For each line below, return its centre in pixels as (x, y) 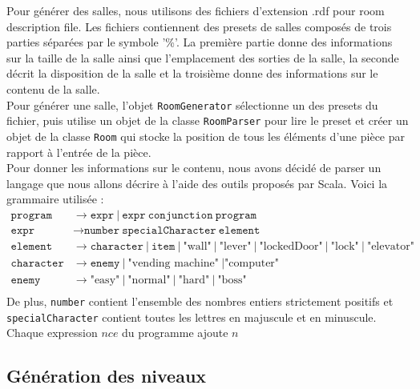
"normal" (149, 281)
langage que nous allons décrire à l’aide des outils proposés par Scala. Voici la (197, 183)
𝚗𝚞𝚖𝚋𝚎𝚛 (102, 230)
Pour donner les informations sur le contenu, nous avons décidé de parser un (194, 168)
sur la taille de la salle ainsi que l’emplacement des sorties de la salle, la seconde (203, 57)
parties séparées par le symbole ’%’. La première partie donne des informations (200, 42)
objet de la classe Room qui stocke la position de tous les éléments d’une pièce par (206, 136)
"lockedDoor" (291, 246)
